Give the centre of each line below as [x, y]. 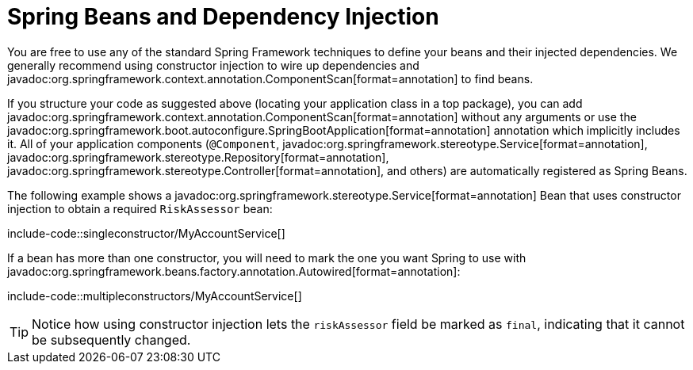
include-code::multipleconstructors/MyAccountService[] [155, 296]
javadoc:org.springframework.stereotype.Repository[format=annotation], [198, 157]
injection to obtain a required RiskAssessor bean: [140, 208]
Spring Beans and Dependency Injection [223, 17]
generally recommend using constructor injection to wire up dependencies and [213, 65]
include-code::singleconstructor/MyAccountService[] [146, 233]
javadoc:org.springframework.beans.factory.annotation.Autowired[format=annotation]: [234, 271]
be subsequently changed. [111, 339]
